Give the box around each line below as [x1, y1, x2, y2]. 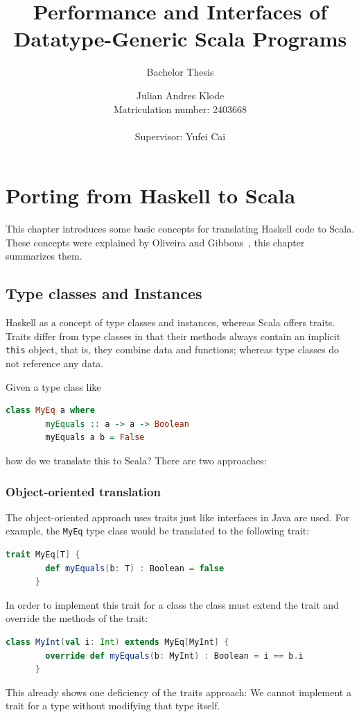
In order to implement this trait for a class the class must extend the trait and [6, 597, 339, 611]
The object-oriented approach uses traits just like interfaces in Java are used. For [6, 509, 350, 524]
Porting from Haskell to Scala [6, 181, 296, 210]
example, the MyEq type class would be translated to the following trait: [6, 523, 310, 538]
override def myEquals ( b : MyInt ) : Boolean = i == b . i [45, 650, 304, 661]
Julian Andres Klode [136, 87, 225, 102]
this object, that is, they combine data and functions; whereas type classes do [6, 342, 340, 357]
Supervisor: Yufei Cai [134, 128, 226, 143]
